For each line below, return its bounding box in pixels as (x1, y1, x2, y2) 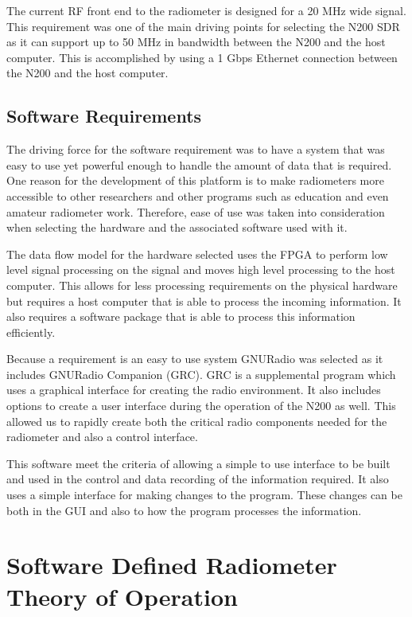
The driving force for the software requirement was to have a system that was (6, 141, 385, 158)
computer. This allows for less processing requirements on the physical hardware (6, 276, 398, 293)
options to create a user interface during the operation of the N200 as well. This (6, 397, 396, 414)
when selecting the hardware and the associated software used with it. (6, 219, 348, 236)
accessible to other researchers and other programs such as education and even (6, 187, 389, 204)
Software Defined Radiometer (6, 549, 337, 581)
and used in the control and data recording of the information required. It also (6, 471, 389, 487)
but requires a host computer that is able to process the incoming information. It (6, 292, 402, 309)
